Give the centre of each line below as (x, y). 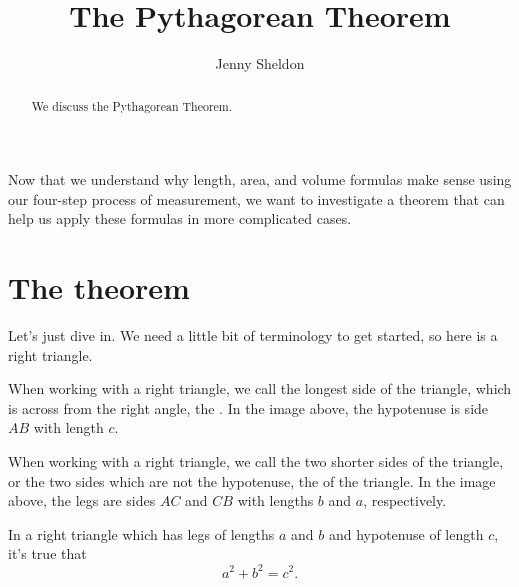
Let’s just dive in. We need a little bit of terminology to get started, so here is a (253, 335)
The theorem (99, 287)
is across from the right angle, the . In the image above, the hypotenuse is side (248, 407)
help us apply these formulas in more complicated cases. (180, 218)
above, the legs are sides (82, 500)
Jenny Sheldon (260, 63)
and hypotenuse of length (406, 533)
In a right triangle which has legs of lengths (141, 533)
